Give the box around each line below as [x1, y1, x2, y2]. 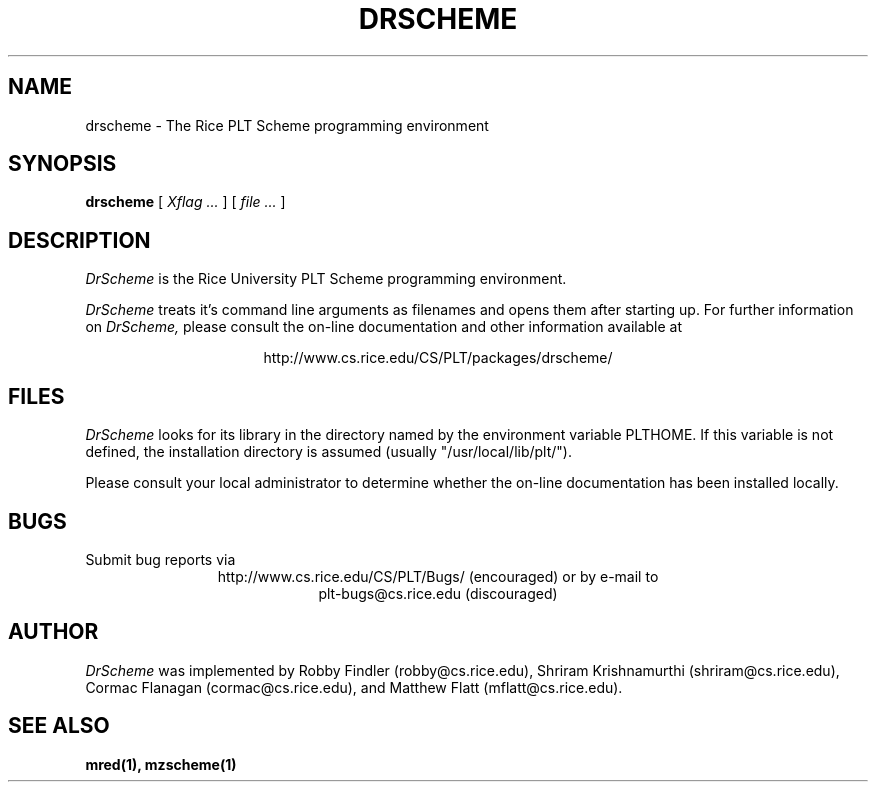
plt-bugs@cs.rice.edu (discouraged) [318, 584, 558, 602]
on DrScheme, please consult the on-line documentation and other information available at [85, 318, 683, 336]
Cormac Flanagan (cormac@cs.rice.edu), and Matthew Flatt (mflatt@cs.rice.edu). [85, 678, 623, 696]
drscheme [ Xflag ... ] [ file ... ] [85, 193, 286, 211]
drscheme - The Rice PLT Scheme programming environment [85, 116, 489, 134]
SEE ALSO [8, 713, 110, 739]
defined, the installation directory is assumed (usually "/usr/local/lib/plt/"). [85, 443, 572, 461]
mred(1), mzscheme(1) [85, 755, 237, 773]
